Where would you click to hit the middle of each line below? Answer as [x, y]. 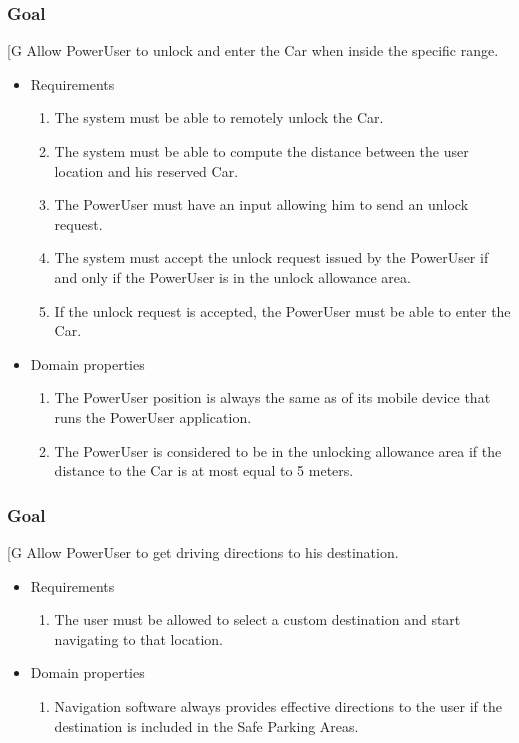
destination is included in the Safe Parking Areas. [206, 725]
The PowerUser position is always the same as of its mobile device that [272, 397]
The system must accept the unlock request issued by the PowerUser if [271, 257]
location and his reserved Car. [146, 170]
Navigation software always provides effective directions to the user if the [278, 705]
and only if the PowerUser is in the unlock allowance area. [232, 276]
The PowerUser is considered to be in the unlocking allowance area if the [278, 450]
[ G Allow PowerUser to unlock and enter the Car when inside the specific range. [253, 50]
